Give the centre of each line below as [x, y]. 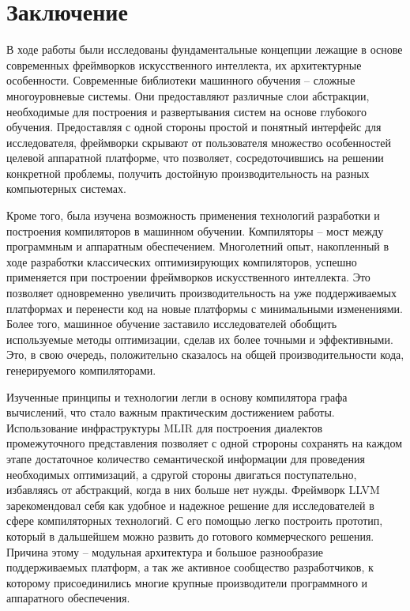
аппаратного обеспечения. [68, 598]
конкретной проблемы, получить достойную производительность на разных [188, 173]
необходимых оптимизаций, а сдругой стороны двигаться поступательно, [182, 474]
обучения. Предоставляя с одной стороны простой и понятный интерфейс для [194, 127]
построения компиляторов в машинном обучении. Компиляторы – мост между [195, 230]
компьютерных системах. [66, 189]
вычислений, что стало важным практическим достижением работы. [171, 412]
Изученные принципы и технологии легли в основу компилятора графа [177, 396]
